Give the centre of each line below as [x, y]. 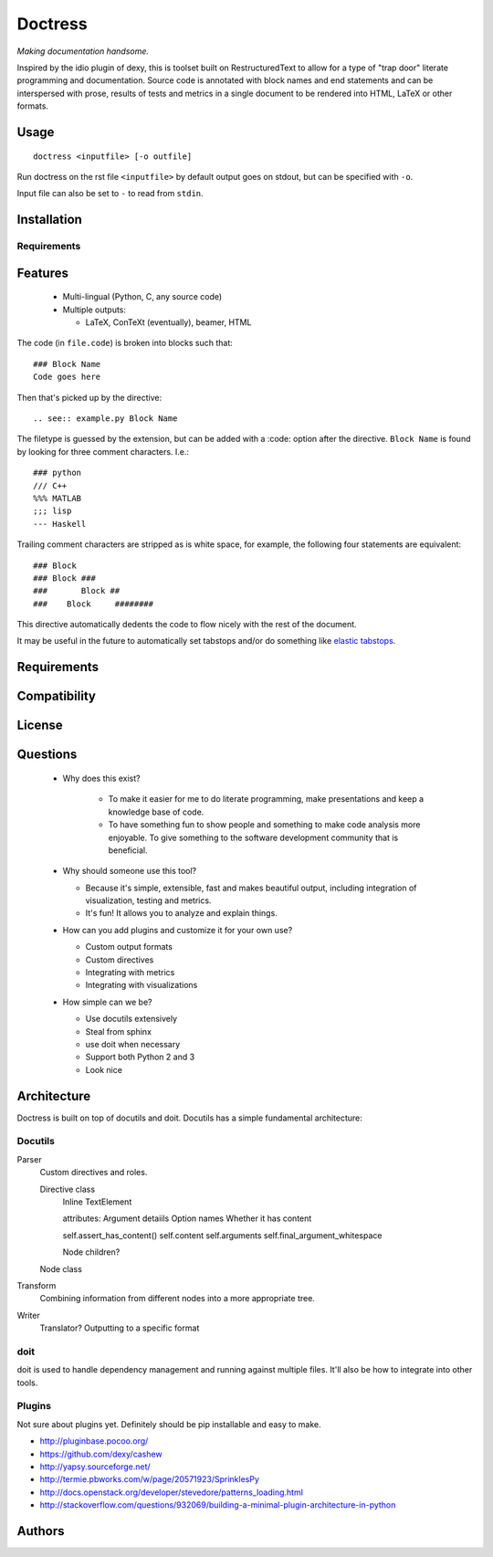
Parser [29, 1159]
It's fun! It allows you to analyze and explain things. [181, 913]
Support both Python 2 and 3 [140, 1057]
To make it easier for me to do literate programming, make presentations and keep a [266, 799]
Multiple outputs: [94, 310]
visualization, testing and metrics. [148, 900]
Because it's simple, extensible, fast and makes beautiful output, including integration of [251, 888]
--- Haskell [60, 524]
